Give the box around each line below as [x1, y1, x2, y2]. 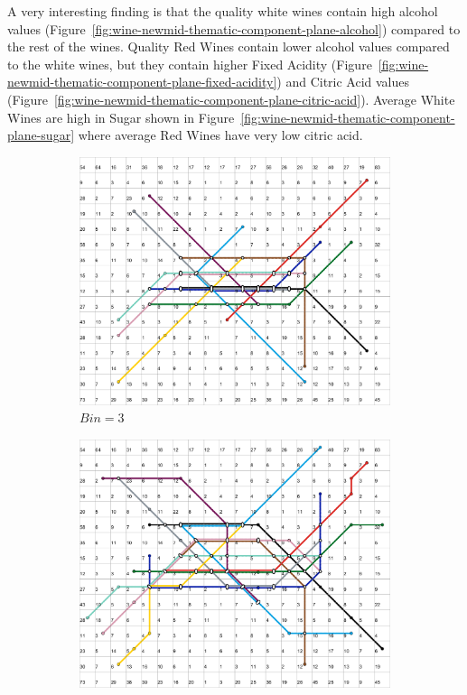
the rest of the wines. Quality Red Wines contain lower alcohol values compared [7, 37, 450, 56]
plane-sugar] [7, 125, 75, 144]
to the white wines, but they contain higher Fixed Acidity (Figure [7, 54, 372, 73]
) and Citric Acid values [276, 72, 410, 91]
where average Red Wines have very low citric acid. [78, 125, 363, 144]
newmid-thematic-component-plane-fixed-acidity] [7, 72, 277, 91]
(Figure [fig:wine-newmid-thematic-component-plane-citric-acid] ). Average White [7, 89, 455, 108]
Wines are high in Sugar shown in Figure [7, 107, 235, 126]
